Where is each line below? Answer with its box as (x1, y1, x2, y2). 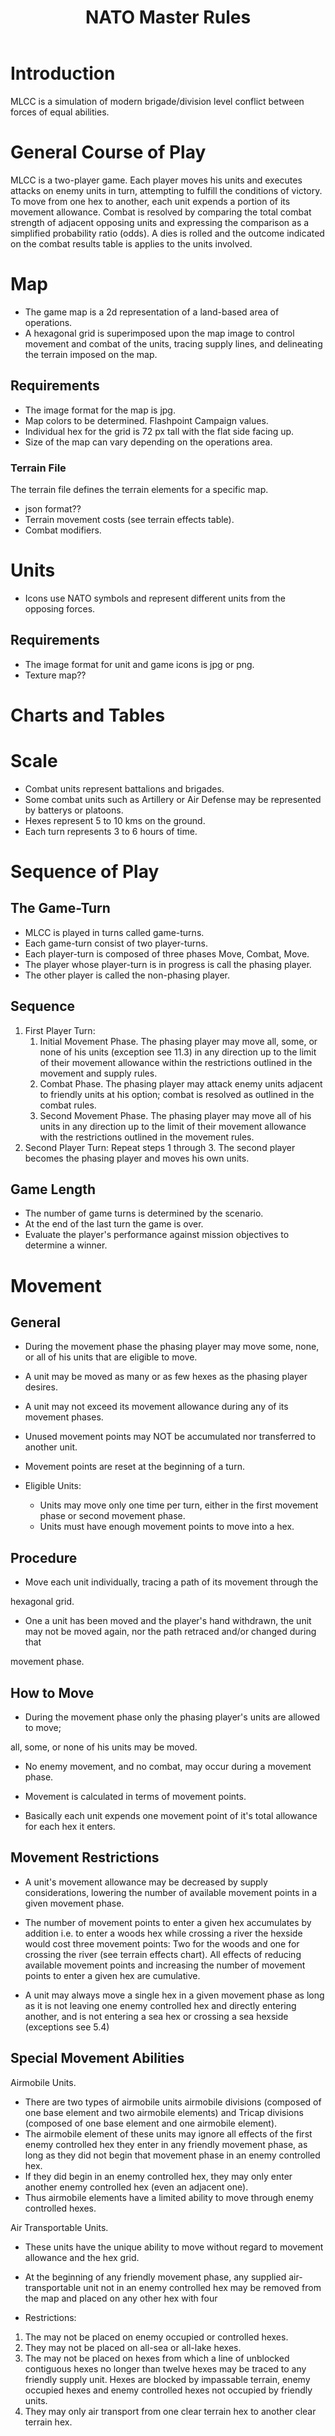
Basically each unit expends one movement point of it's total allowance (24, 1810, 318, 1822)
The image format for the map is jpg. (24, 404, 176, 416)
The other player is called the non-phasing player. (24, 969, 231, 981)
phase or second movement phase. (39, 1510, 186, 1522)
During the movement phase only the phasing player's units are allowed (24, 1711, 321, 1723)
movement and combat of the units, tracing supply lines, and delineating (24, 337, 323, 350)
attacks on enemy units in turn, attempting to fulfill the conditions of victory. (10, 184, 323, 196)
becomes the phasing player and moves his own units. (24, 1152, 250, 1164)
